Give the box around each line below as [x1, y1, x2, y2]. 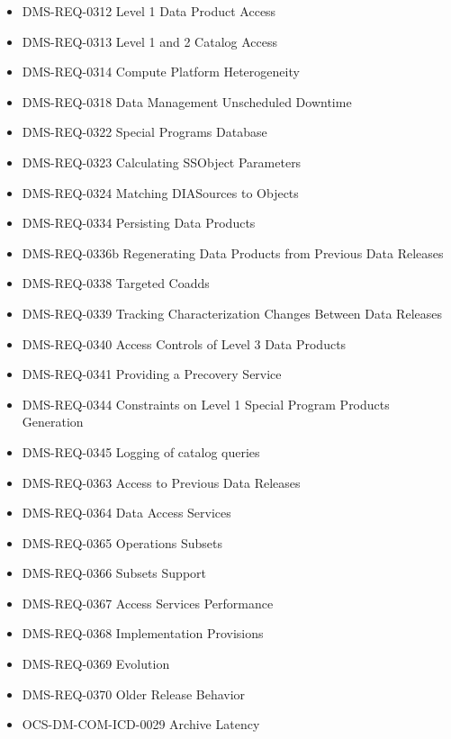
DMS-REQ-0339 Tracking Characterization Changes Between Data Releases [22, 303, 442, 322]
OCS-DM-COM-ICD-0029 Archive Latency [22, 715, 260, 734]
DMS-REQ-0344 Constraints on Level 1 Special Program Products [22, 394, 390, 413]
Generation [22, 412, 84, 431]
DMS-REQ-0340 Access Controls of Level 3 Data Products [22, 334, 347, 353]
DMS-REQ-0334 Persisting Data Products [22, 213, 256, 232]
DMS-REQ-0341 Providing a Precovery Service [22, 365, 282, 383]
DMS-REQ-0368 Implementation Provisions [22, 624, 264, 643]
